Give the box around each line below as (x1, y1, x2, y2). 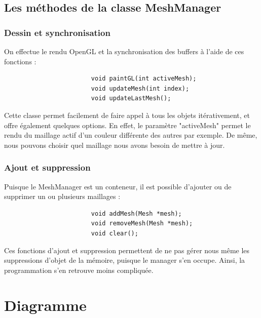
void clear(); (91, 229, 138, 237)
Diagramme (4, 294, 87, 315)
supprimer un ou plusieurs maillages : (4, 191, 121, 202)
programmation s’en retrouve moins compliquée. (4, 264, 154, 275)
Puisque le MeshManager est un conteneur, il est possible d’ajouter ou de (4, 181, 232, 191)
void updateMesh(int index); (91, 85, 190, 92)
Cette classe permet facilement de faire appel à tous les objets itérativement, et (4, 109, 250, 120)
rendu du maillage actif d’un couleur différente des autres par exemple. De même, (4, 130, 257, 140)
